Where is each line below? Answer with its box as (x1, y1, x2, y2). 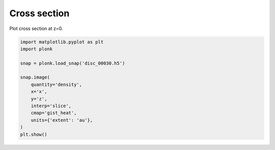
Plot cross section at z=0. (9, 25, 63, 32)
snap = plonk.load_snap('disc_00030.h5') (20, 60, 125, 66)
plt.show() (20, 131, 47, 137)
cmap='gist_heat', (31, 110, 77, 116)
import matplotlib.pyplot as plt (20, 39, 104, 45)
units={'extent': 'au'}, (31, 117, 93, 123)
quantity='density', (31, 81, 82, 87)
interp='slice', (31, 103, 71, 109)
